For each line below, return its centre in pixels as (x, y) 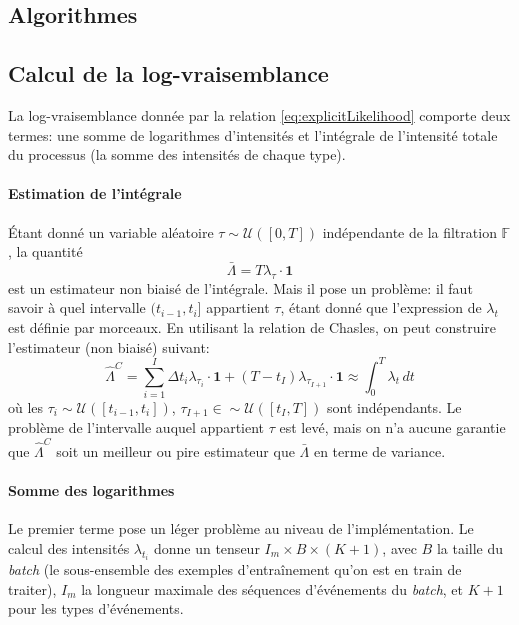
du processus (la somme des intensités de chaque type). (177, 154)
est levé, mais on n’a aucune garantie (392, 427)
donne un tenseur (206, 547)
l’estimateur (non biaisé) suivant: (109, 346)
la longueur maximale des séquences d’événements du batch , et (272, 588)
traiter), (32, 588)
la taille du (470, 547)
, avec (399, 547)
